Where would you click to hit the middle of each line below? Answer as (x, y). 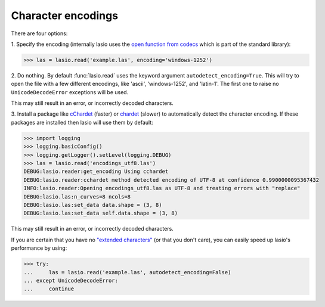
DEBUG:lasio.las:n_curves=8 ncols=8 (77, 196)
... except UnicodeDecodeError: (71, 280)
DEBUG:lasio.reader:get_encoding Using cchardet (96, 172)
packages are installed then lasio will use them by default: (82, 122)
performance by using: (39, 248)
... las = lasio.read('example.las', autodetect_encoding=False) (127, 272)
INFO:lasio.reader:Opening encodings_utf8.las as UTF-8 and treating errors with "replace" (162, 188)
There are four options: (39, 33)
